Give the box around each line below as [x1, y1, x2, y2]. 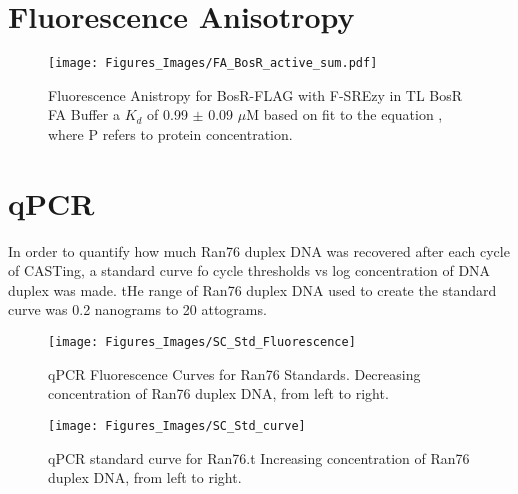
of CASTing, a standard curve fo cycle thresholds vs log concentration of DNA [8, 260, 491, 281]
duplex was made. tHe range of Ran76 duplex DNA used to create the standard [8, 279, 497, 300]
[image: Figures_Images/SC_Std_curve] [48, 418, 306, 433]
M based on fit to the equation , [246, 104, 443, 125]
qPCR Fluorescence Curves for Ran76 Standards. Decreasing [48, 363, 421, 384]
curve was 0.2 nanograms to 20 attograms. [8, 299, 267, 320]
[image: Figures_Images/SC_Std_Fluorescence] [48, 335, 356, 350]
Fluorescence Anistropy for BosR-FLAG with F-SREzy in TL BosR [48, 84, 463, 105]
